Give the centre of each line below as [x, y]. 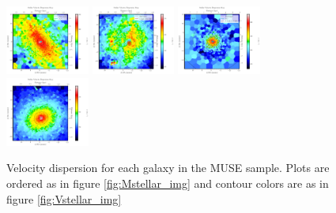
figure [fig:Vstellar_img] [64, 198]
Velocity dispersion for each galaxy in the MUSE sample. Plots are [168, 168]
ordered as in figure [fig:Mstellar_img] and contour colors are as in [168, 183]
